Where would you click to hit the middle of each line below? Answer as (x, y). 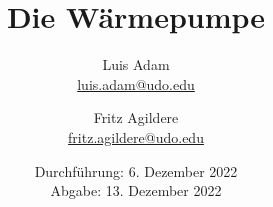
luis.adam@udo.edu (136, 83)
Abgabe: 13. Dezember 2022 (136, 190)
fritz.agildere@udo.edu (136, 136)
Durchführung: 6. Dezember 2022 (136, 170)
